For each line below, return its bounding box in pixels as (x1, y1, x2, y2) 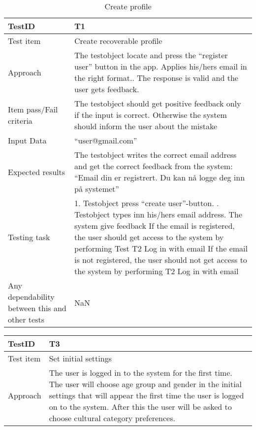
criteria (8, 114, 32, 126)
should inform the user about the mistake (74, 120, 218, 132)
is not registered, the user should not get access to (74, 254, 247, 265)
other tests (8, 314, 44, 325)
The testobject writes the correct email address (74, 149, 237, 160)
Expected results (8, 166, 65, 178)
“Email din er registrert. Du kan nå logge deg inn (74, 172, 245, 183)
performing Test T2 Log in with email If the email (74, 243, 248, 254)
